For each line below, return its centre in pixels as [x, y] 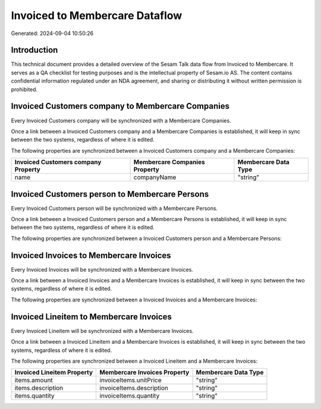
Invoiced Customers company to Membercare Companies [120, 106]
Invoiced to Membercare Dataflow [97, 15]
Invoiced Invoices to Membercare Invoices [91, 255]
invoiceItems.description [134, 388]
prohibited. [24, 89]
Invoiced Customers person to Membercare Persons [110, 194]
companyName [155, 177]
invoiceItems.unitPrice [130, 380]
